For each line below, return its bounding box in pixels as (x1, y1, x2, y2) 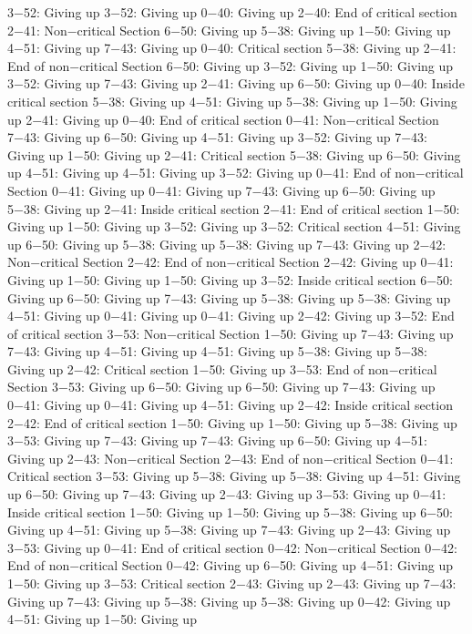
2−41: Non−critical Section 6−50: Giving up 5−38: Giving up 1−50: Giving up (7, 20, 451, 39)
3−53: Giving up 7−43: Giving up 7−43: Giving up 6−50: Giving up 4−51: (7, 431, 427, 450)
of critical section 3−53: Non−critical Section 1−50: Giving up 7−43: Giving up (7, 323, 454, 343)
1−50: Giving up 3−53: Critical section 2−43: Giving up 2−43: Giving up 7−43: (7, 574, 457, 592)
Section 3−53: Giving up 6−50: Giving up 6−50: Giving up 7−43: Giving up (7, 377, 436, 396)
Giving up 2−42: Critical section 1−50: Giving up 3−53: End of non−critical (7, 359, 437, 378)
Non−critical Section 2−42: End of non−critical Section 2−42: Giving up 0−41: (7, 252, 454, 271)
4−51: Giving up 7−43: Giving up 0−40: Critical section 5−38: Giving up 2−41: (7, 38, 457, 57)
